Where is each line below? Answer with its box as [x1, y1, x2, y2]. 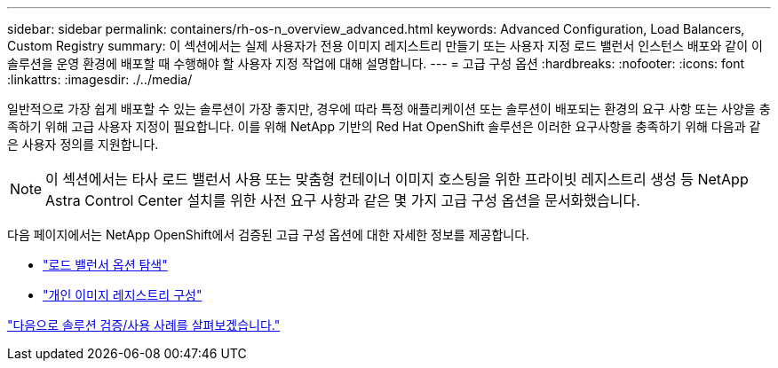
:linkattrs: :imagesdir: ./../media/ [7, 72, 193, 87]
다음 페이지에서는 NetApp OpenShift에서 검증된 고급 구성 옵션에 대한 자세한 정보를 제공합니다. [7, 227, 530, 242]
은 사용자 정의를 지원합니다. [7, 137, 159, 152]
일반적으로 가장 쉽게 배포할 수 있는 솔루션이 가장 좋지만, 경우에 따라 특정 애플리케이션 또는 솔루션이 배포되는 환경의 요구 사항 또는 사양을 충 [7, 101, 771, 116]
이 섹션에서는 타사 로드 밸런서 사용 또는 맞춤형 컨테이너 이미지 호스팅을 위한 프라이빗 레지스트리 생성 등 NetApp [45, 170, 749, 188]
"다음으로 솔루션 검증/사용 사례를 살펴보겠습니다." [7, 317, 281, 333]
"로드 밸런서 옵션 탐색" [43, 257, 168, 272]
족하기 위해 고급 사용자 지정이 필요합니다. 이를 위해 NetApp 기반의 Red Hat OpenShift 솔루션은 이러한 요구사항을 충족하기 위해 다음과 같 [7, 119, 761, 134]
